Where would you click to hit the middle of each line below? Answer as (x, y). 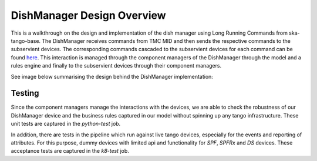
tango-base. (26, 41)
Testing (25, 93)
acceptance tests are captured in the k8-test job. (70, 151)
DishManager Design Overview (89, 15)
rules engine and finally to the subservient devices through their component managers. (116, 66)
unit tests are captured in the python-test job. (66, 124)
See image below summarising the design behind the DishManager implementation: (112, 76)
